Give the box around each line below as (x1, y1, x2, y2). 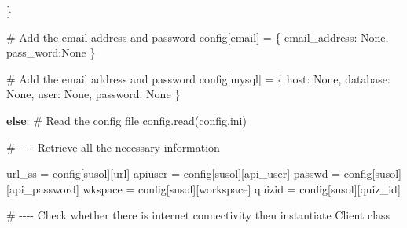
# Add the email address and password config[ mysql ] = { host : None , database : (6, 70, 390, 86)
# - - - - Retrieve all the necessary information (6, 138, 220, 155)
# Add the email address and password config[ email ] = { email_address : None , (6, 28, 389, 45)
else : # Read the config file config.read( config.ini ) (6, 112, 247, 128)
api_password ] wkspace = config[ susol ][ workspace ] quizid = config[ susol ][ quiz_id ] (9, 180, 401, 197)
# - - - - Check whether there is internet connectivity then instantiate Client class (6, 207, 390, 223)
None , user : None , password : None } (6, 86, 181, 102)
